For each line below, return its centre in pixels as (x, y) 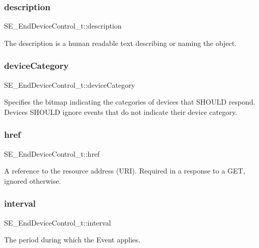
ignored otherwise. (33, 180)
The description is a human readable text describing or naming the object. (121, 43)
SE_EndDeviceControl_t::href (52, 153)
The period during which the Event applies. (72, 240)
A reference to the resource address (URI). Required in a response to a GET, (125, 171)
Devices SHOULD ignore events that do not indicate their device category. (121, 111)
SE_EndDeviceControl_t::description (63, 26)
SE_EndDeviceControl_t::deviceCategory (70, 84)
